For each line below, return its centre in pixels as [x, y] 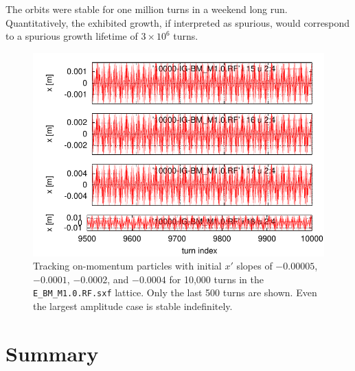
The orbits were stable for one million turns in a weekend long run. [147, 9]
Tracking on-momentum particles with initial [127, 266]
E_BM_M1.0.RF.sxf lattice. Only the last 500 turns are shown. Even [175, 292]
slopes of [254, 266]
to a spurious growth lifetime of [72, 36]
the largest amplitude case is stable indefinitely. [133, 306]
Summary [52, 353]
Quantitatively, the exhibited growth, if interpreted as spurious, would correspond [178, 22]
